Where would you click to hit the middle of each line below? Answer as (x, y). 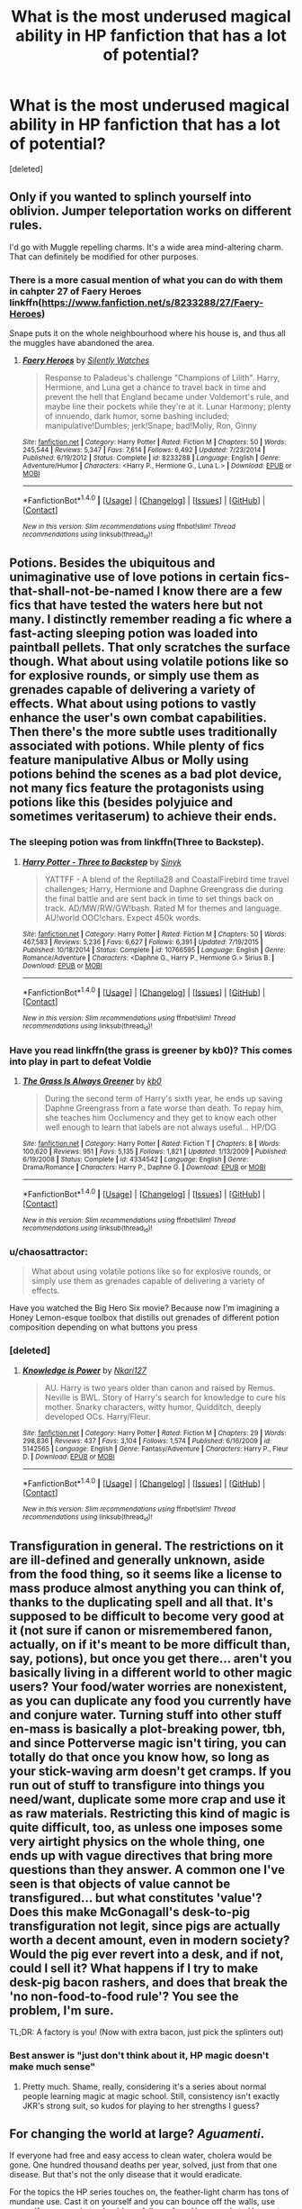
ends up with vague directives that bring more (141, 1855)
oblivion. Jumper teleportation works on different (151, 211)
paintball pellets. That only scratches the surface (150, 647)
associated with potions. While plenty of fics (137, 746)
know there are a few (223, 591)
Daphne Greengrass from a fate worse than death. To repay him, (164, 1108)
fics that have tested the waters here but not (136, 605)
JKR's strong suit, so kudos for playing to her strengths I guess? (141, 2105)
